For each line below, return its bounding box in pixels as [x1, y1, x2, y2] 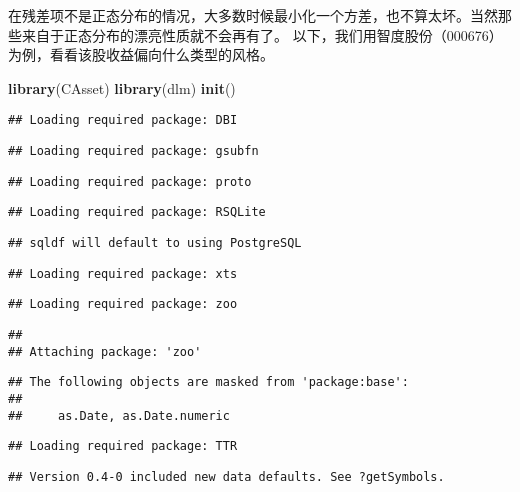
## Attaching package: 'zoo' [8, 344, 202, 359]
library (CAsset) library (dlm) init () [8, 77, 236, 98]
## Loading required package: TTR [8, 439, 238, 454]
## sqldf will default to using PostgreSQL [8, 236, 302, 250]
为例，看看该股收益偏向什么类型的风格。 [8, 44, 274, 65]
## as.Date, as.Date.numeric [8, 408, 230, 423]
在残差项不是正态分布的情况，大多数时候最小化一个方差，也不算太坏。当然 [8, 5, 498, 25]
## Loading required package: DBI [8, 113, 238, 128]
